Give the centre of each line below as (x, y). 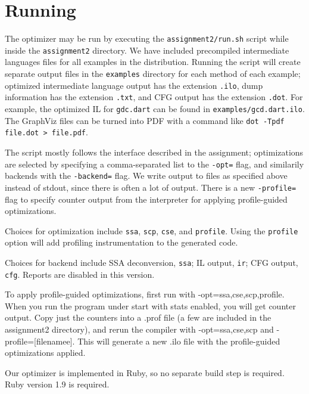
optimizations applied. (45, 353)
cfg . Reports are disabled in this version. (80, 274)
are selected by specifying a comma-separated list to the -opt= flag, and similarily (154, 164)
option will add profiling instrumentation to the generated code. (121, 242)
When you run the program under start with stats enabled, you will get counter (150, 305)
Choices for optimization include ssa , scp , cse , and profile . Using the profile (152, 230)
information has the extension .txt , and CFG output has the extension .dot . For (154, 97)
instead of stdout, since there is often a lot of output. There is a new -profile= (151, 187)
